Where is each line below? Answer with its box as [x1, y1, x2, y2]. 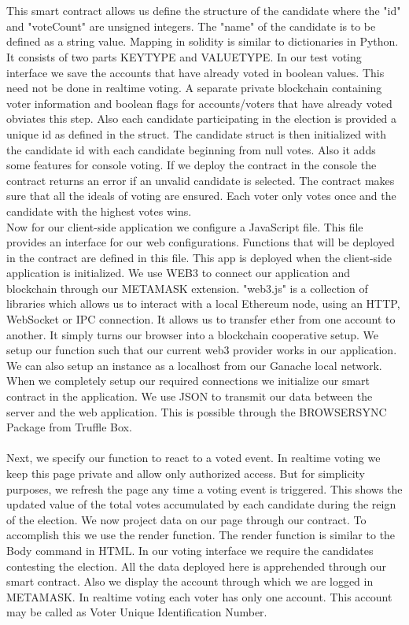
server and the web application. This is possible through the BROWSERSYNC [6, 403, 387, 420]
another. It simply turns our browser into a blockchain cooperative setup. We [6, 326, 379, 342]
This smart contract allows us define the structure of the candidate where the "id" [6, 2, 401, 19]
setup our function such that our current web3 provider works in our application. [6, 342, 397, 358]
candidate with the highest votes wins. [6, 202, 192, 219]
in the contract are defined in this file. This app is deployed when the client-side [6, 249, 392, 265]
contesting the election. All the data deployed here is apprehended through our [6, 557, 386, 574]
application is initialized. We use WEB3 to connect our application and [6, 264, 350, 281]
